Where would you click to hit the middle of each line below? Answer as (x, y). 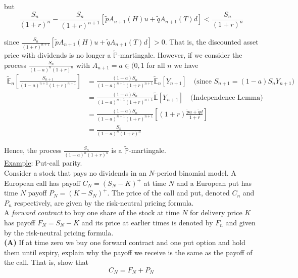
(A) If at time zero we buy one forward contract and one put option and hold (125, 242)
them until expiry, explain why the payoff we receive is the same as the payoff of (128, 252)
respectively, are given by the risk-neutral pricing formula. (104, 202)
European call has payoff (42, 183)
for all (156, 65)
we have (186, 65)
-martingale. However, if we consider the (180, 55)
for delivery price (216, 212)
